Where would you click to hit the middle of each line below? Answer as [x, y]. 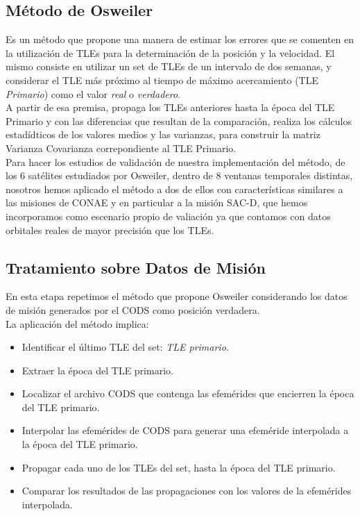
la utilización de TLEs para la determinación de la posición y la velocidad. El [170, 52]
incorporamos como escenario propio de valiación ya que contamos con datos [168, 216]
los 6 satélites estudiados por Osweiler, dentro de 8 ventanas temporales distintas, [179, 175]
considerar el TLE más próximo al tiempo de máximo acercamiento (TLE [162, 80]
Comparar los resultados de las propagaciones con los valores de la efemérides [187, 491]
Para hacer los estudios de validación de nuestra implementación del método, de [175, 161]
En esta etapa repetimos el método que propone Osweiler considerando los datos [177, 296]
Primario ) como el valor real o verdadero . [93, 93]
